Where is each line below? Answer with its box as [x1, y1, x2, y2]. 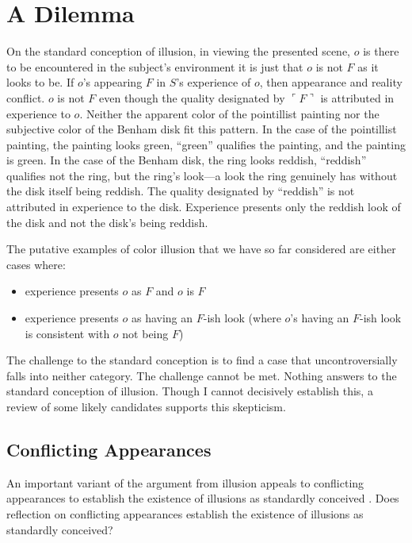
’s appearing [82, 74, 143, 90]
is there [363, 43, 399, 60]
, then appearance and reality [259, 74, 402, 90]
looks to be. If [6, 74, 74, 90]
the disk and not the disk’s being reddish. [6, 214, 208, 230]
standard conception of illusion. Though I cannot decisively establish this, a [6, 383, 373, 399]
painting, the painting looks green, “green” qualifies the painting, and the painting [6, 136, 406, 152]
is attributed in [320, 89, 395, 106]
